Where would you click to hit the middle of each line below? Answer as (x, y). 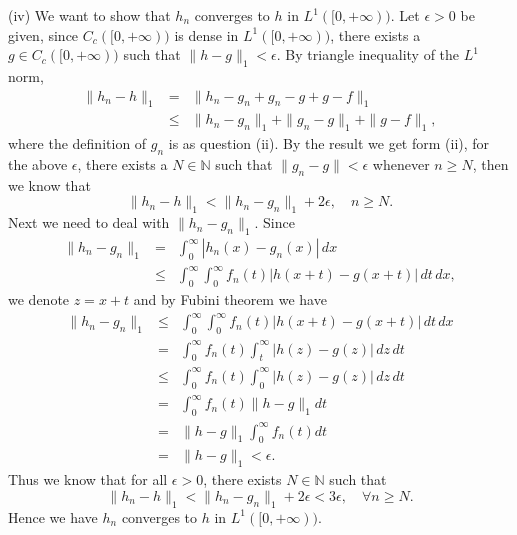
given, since (43, 34)
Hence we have (53, 516)
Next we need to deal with (89, 222)
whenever (401, 164)
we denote (39, 299)
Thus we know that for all (88, 479)
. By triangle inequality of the (368, 54)
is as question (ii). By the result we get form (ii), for (329, 143)
